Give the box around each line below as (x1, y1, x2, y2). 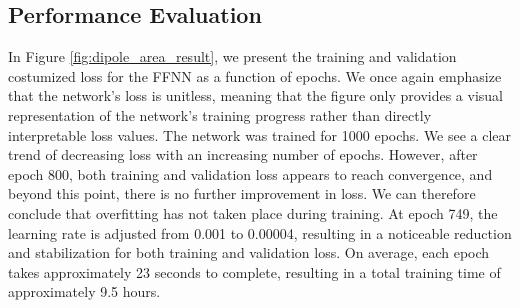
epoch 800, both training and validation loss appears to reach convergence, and (8, 163, 493, 184)
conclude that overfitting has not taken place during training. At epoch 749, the (8, 202, 498, 223)
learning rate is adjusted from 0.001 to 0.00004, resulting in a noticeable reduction (8, 222, 512, 243)
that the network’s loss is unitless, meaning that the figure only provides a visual (8, 85, 504, 106)
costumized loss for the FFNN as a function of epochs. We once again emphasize (8, 65, 502, 86)
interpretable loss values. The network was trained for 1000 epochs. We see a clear (8, 124, 512, 145)
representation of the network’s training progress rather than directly (8, 104, 432, 125)
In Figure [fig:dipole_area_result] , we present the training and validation (8, 46, 457, 67)
